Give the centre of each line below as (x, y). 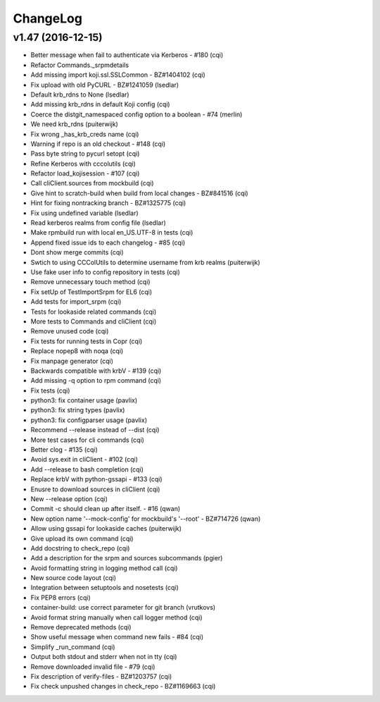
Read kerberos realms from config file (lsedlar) (99, 223)
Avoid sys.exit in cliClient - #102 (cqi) (84, 460)
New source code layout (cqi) (73, 578)
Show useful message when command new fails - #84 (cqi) (117, 637)
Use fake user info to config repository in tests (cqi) (106, 272)
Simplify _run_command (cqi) (73, 647)
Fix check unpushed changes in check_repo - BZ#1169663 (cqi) (123, 686)
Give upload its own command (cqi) (82, 538)
